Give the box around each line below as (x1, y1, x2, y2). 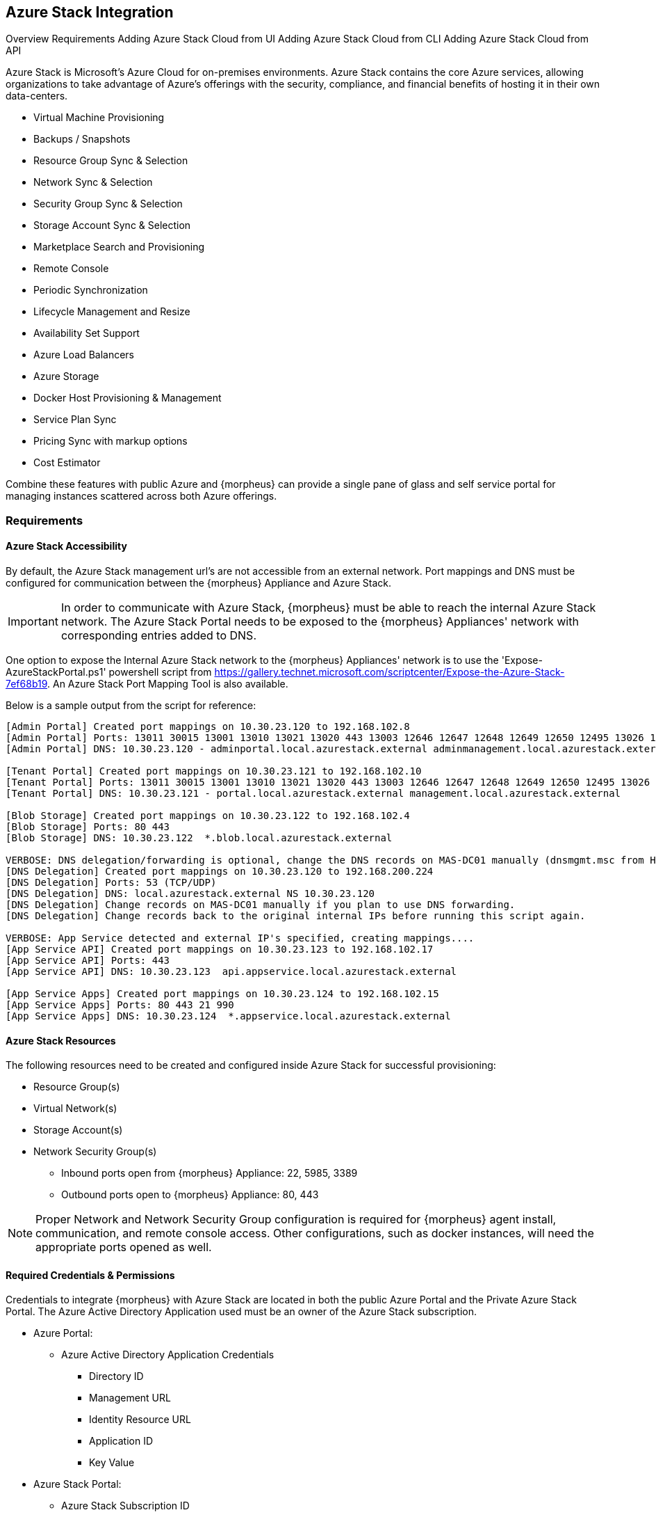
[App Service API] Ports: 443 (6, 955, 170, 967)
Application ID (89, 1435, 154, 1447)
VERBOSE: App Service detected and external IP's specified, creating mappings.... (6, 932, 475, 944)
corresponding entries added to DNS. (60, 628, 256, 643)
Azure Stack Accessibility (6, 540, 127, 553)
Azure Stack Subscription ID (61, 1500, 190, 1512)
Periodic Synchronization (33, 284, 148, 296)
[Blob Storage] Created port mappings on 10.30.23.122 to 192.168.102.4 (6, 810, 410, 822)
